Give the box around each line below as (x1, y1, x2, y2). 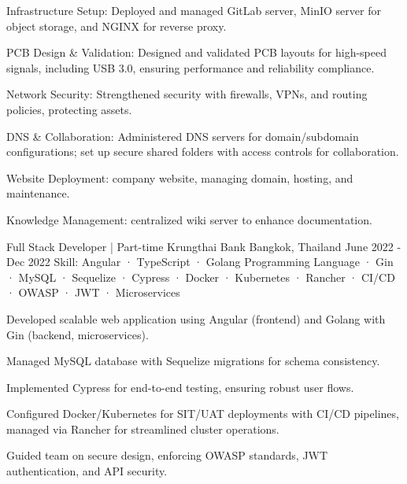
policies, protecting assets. (6, 101, 132, 117)
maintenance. (6, 185, 70, 201)
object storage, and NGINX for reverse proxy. (6, 17, 227, 34)
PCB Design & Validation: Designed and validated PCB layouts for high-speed (6, 44, 387, 61)
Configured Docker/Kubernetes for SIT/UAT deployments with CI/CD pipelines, (6, 405, 399, 422)
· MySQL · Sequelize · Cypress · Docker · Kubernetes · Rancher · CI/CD (6, 268, 395, 285)
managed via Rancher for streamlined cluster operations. (6, 420, 279, 437)
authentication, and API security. (6, 463, 168, 479)
